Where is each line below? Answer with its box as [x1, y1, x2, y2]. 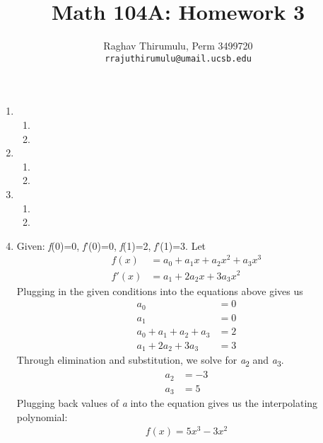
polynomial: [16, 409, 68, 424]
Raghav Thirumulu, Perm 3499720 [103, 38, 253, 53]
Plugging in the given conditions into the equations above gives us [16, 283, 303, 298]
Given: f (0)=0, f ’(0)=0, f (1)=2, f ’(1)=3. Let [16, 238, 206, 253]
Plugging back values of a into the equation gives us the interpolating [16, 396, 318, 410]
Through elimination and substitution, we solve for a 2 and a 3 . [16, 352, 284, 369]
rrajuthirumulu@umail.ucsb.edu [105, 53, 252, 64]
